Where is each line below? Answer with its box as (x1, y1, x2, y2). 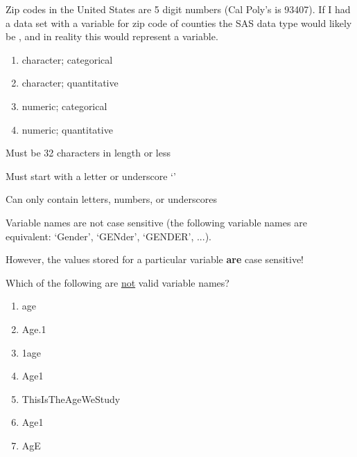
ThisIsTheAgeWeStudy (21, 391, 121, 406)
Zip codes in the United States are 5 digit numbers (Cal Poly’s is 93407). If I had (6, 2, 351, 16)
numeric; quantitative (21, 122, 113, 136)
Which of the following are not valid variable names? (6, 275, 229, 289)
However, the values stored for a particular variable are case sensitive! (6, 252, 304, 267)
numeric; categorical (21, 98, 107, 113)
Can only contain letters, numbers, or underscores (6, 192, 218, 206)
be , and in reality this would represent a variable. (6, 29, 218, 44)
